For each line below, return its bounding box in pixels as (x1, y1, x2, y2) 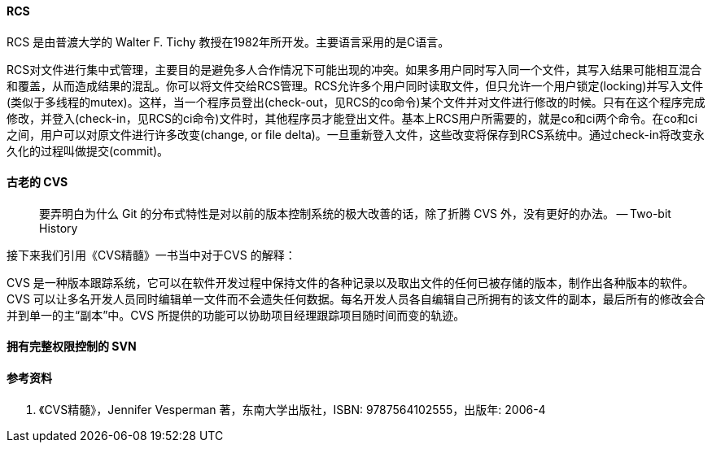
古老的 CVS (7, 175, 68, 190)
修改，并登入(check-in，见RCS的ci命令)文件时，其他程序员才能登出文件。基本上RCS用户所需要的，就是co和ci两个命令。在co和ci (7, 111, 698, 125)
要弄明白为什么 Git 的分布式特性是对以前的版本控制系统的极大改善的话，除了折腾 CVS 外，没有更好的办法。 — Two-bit (39, 206, 671, 220)
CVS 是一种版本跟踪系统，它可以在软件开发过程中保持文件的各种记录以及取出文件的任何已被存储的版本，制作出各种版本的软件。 (7, 275, 694, 290)
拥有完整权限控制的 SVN (7, 339, 137, 354)
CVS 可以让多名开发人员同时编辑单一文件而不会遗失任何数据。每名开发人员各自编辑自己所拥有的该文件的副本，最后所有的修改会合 (7, 291, 705, 306)
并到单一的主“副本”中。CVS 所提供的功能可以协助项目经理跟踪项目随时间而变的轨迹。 (7, 307, 465, 322)
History (39, 220, 78, 235)
